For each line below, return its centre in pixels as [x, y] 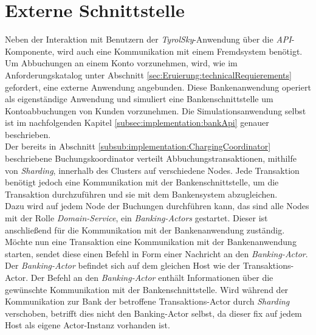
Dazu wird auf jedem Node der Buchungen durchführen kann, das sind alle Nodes [157, 206]
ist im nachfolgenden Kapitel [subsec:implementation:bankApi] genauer [137, 123]
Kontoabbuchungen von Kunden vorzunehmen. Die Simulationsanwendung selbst [156, 110]
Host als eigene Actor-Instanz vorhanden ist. [88, 325]
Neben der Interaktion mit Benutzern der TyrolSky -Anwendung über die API [148, 39]
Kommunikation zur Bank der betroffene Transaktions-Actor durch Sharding [147, 301]
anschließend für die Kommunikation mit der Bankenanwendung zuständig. [145, 230]
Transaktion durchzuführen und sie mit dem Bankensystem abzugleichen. [141, 194]
